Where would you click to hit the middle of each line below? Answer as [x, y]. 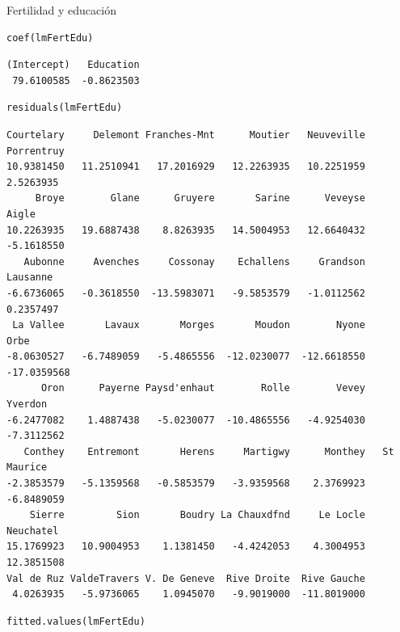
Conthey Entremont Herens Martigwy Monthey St [209, 451]
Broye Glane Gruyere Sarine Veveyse [200, 198]
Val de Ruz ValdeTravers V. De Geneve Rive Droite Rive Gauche [186, 578]
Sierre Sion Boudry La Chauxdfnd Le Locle [197, 515]
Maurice [27, 468]
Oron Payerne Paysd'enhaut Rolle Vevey [203, 388]
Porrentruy [36, 151]
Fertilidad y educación [61, 10]
